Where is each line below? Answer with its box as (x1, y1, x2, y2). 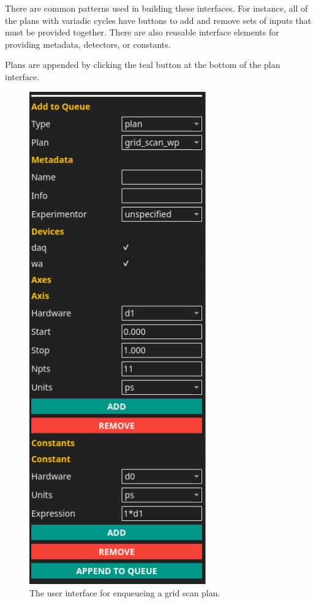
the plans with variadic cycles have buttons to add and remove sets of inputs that (5, 13, 312, 26)
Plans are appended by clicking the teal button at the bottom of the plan (5, 58, 280, 71)
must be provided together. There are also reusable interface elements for (5, 26, 279, 39)
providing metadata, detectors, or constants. (5, 37, 171, 50)
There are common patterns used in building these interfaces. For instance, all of (5, 2, 308, 14)
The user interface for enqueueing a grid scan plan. (29, 586, 220, 599)
